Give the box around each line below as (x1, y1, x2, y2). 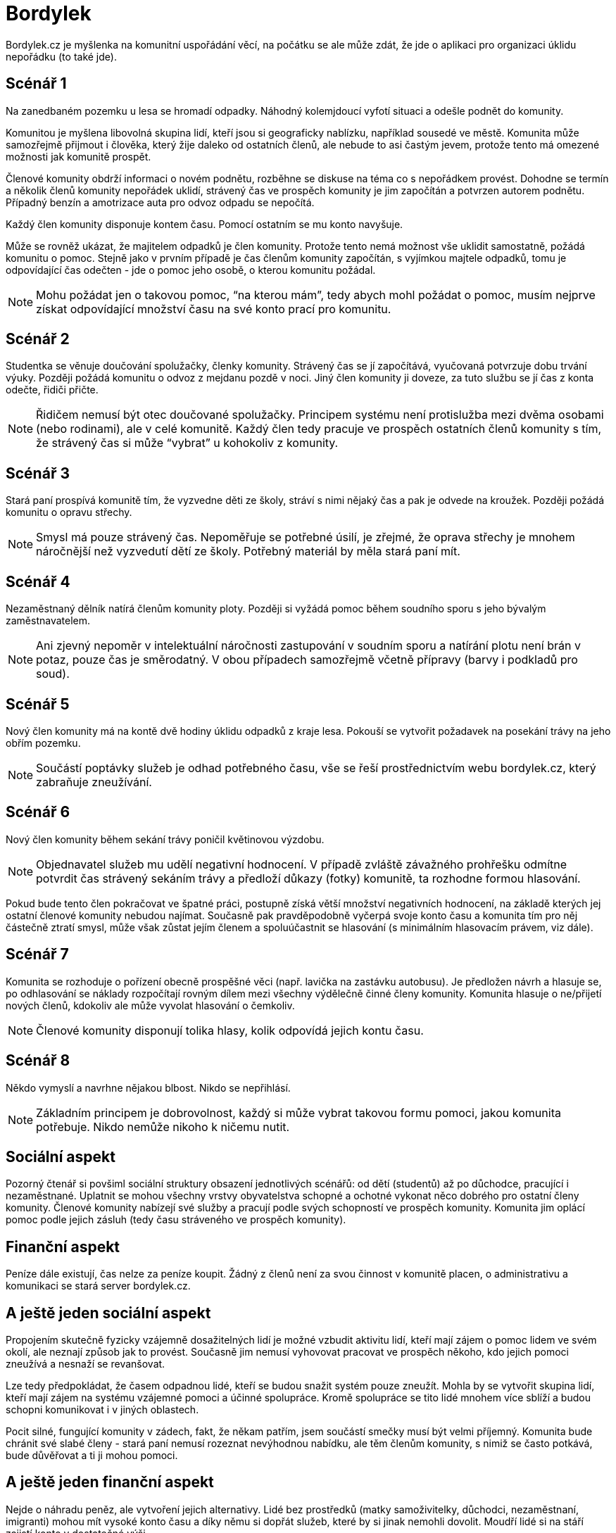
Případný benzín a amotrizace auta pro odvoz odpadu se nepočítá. (6, 196, 315, 208)
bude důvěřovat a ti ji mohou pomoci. (6, 1449, 178, 1462)
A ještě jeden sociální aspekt (6, 1304, 211, 1322)
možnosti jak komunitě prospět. (6, 150, 151, 163)
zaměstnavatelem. (6, 614, 91, 627)
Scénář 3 (6, 464, 70, 482)
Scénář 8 (6, 1052, 70, 1070)
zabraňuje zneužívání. (36, 774, 152, 789)
